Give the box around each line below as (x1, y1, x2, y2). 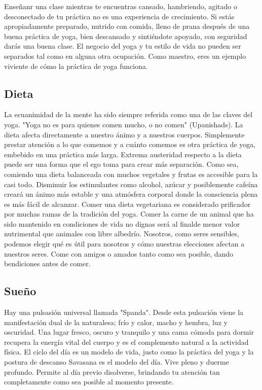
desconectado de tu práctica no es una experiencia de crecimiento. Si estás (4, 11, 235, 21)
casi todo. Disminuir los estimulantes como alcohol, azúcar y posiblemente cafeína (4, 179, 258, 189)
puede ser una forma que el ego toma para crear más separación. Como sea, (4, 159, 239, 169)
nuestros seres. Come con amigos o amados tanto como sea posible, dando (4, 248, 234, 259)
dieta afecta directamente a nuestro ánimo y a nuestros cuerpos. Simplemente (4, 129, 245, 139)
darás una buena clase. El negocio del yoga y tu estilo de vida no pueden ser (4, 41, 241, 51)
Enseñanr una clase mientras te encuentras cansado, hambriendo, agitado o (4, 1, 238, 11)
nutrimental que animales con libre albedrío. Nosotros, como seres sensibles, (4, 228, 239, 239)
